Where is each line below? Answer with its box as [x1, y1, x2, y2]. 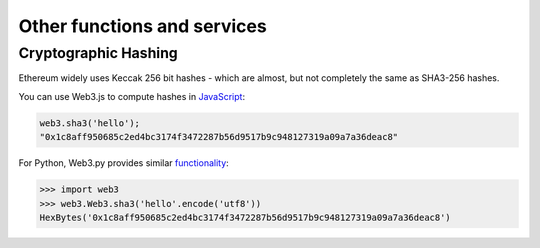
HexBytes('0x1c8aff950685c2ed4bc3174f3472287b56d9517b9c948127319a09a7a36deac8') [39, 211, 452, 223]
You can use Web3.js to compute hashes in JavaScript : [18, 90, 245, 102]
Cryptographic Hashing [18, 44, 179, 62]
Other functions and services [18, 15, 267, 37]
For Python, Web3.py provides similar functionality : [18, 157, 229, 169]
